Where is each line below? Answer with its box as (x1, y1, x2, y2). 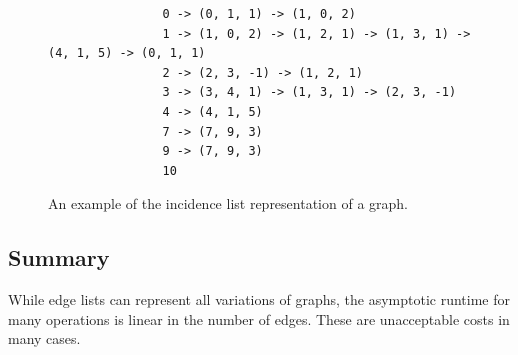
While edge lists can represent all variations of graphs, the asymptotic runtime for (8, 289, 510, 310)
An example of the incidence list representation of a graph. (48, 193, 408, 214)
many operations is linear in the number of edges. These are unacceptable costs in (8, 308, 510, 329)
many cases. (8, 328, 81, 349)
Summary (8, 242, 110, 273)
